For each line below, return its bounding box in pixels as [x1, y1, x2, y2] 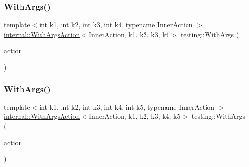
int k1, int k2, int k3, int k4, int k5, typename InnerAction [39, 101, 214, 111]
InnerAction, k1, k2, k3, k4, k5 [89, 111, 181, 121]
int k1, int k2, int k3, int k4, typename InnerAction [39, 19, 193, 30]
